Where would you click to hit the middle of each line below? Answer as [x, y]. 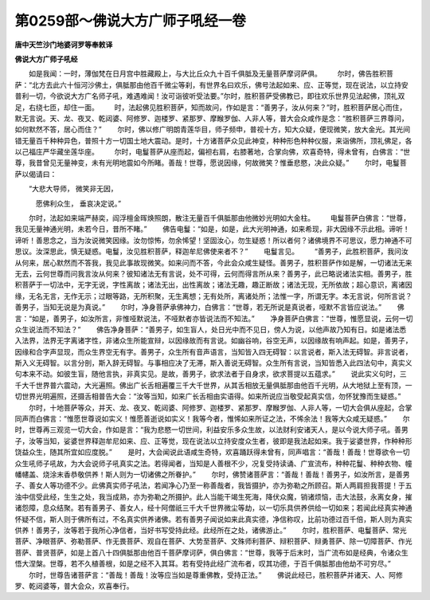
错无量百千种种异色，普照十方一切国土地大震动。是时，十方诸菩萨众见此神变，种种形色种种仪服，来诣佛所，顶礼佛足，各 [213, 140]
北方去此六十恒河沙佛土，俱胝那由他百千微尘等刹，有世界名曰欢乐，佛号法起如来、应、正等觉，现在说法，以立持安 [221, 84]
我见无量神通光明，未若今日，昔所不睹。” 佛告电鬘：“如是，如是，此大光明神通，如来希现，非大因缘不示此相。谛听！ [212, 229]
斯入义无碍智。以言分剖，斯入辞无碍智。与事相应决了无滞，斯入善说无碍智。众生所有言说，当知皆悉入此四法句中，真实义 [213, 363]
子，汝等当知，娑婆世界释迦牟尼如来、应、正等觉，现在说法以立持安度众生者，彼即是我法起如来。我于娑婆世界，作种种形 [213, 441]
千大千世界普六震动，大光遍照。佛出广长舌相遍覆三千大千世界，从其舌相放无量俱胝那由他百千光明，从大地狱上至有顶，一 [213, 385]
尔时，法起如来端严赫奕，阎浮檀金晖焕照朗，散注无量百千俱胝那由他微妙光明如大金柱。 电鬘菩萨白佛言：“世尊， [219, 218]
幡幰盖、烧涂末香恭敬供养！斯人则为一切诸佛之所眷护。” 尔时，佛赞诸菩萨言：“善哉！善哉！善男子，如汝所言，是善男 [212, 475]
